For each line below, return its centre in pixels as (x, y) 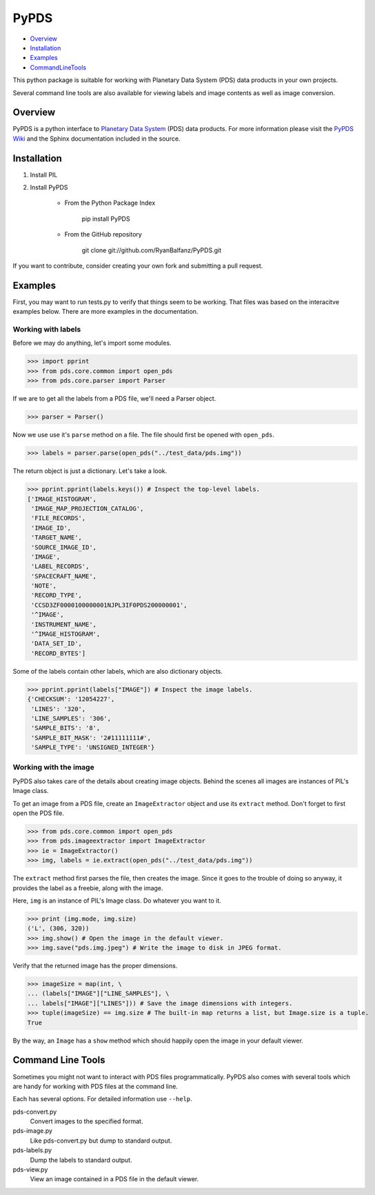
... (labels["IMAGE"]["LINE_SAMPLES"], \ (98, 994)
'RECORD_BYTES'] (59, 653)
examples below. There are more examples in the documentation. (105, 312)
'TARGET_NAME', (57, 538)
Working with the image (53, 767)
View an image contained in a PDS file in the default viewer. (114, 1179)
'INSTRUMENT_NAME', (64, 624)
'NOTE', (44, 586)
